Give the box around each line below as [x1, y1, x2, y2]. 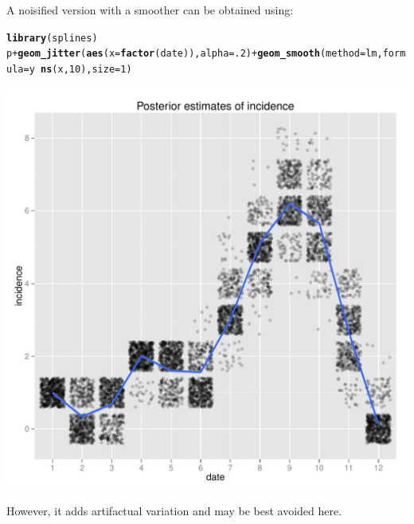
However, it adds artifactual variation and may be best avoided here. [6, 502, 342, 519]
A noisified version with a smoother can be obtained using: [6, 2, 294, 18]
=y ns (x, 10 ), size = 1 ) [23, 63, 132, 75]
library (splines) [6, 32, 98, 44]
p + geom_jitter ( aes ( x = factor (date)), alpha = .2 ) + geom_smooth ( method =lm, [6, 48, 383, 60]
